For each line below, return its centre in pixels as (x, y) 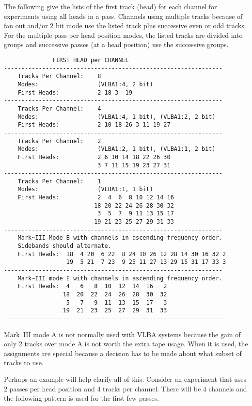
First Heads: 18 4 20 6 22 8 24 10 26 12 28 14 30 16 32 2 (122, 254)
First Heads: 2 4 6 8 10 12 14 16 (96, 198)
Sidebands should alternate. (64, 246)
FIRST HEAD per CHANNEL (91, 60)
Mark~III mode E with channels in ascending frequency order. (120, 278)
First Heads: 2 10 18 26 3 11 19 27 (94, 125)
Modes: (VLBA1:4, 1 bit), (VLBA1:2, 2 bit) (117, 117)
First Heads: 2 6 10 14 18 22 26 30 (94, 157)
